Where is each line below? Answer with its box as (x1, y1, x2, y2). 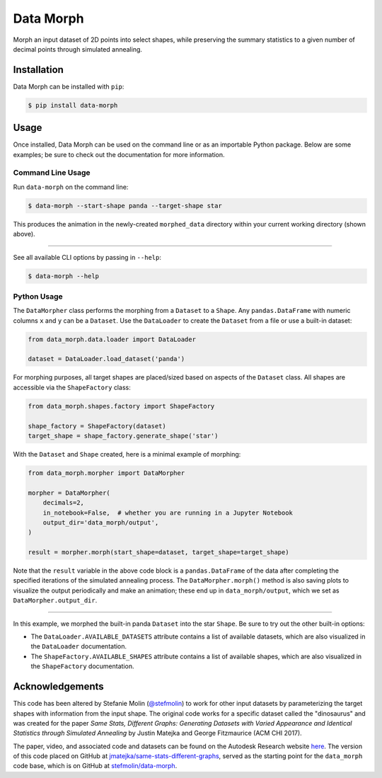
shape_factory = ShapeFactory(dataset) (28, 422, 166, 430)
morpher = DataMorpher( (28, 488, 111, 497)
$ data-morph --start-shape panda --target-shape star (28, 202, 222, 210)
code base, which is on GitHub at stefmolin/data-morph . (13, 762, 178, 770)
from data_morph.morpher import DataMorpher (28, 469, 185, 477)
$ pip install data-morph (28, 101, 118, 109)
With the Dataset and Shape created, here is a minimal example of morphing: (13, 450, 241, 458)
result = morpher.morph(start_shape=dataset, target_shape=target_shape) (28, 549, 289, 556)
